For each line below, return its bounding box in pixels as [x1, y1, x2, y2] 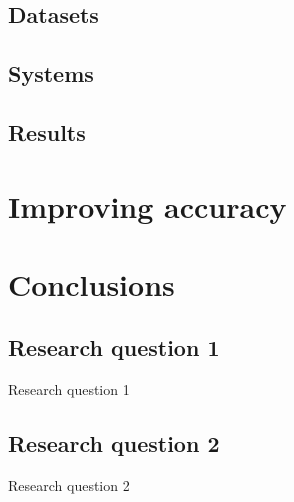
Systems [8, 58, 94, 89]
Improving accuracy [8, 185, 287, 226]
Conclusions [8, 263, 175, 304]
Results [8, 116, 86, 147]
